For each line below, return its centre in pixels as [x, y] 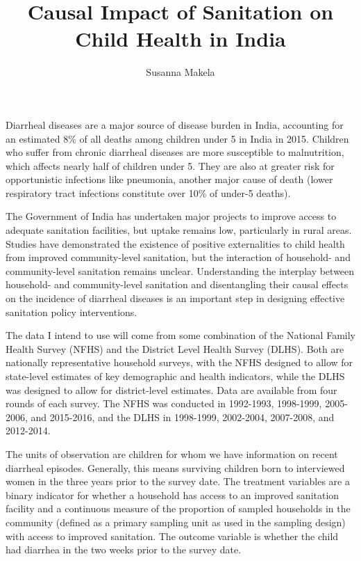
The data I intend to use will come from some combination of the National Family [180, 335]
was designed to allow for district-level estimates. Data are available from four [171, 389]
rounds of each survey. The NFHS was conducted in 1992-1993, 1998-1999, [164, 403]
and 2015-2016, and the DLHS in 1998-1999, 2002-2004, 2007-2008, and [183, 417]
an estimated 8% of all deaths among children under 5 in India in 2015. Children [177, 138]
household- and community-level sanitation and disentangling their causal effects [177, 284]
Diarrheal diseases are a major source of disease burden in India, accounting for [175, 124]
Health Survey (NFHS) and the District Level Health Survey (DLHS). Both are [175, 348]
